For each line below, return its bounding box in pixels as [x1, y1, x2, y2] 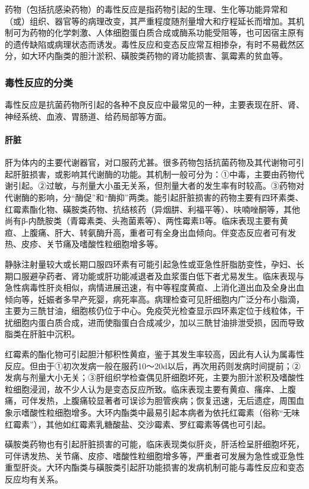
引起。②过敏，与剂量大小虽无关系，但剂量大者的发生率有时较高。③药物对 [12, 179, 304, 192]
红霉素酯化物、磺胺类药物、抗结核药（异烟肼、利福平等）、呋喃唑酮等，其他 [5, 203, 300, 215]
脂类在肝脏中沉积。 [5, 328, 80, 340]
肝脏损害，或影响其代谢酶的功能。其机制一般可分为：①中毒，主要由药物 [12, 167, 296, 180]
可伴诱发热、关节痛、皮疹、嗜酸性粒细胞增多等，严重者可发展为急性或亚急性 [5, 449, 304, 462]
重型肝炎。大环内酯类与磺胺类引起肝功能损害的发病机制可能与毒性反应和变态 [5, 461, 304, 474]
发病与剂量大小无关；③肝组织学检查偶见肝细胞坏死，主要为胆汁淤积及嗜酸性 [5, 371, 304, 384]
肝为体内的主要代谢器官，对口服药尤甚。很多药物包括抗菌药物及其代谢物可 [5, 156, 296, 169]
